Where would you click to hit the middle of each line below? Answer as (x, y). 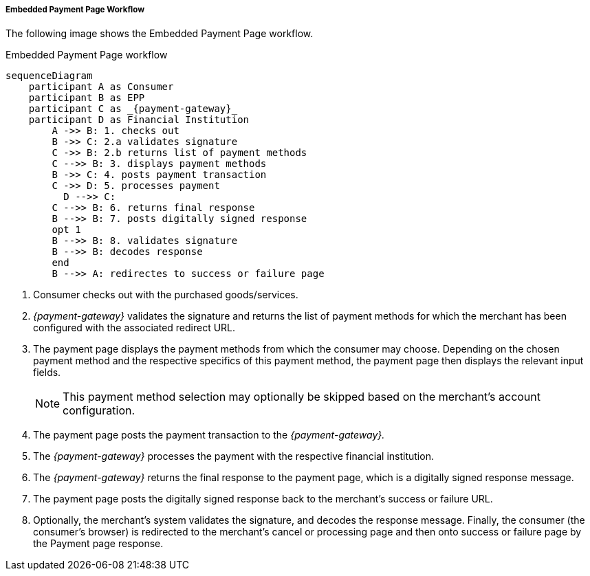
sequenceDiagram (49, 76)
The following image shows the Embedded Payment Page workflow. (160, 34)
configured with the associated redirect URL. (134, 328)
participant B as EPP (87, 98)
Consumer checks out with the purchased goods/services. (166, 295)
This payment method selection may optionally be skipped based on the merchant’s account (302, 397)
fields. (47, 373)
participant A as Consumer (101, 87)
